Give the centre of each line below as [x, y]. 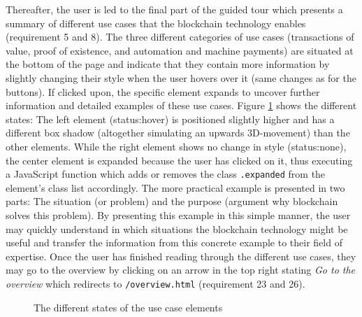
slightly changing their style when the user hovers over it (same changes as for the [181, 77]
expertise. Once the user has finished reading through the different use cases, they [181, 256]
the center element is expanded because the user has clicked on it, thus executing [179, 160]
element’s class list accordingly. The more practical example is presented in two [175, 187]
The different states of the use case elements [128, 307]
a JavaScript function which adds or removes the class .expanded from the [166, 174]
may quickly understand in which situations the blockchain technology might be [177, 228]
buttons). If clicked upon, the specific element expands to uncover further [163, 91]
